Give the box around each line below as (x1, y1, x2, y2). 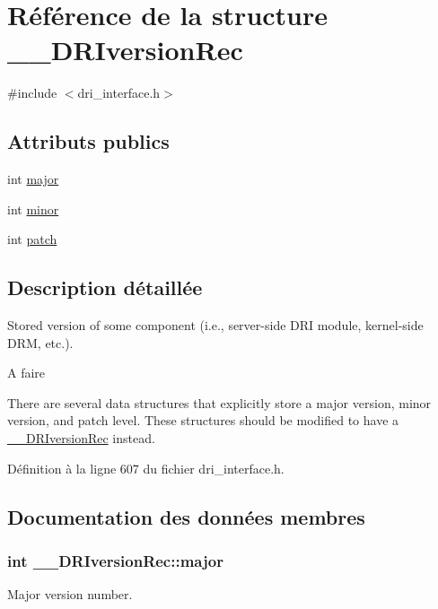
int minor (7, 199, 59, 218)
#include (7, 83, 57, 102)
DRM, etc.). (7, 333, 74, 352)
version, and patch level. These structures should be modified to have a (7, 411, 399, 430)
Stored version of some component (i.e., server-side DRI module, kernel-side (7, 316, 424, 335)
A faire (7, 363, 46, 382)
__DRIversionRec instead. (7, 429, 155, 448)
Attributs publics (7, 127, 170, 155)
